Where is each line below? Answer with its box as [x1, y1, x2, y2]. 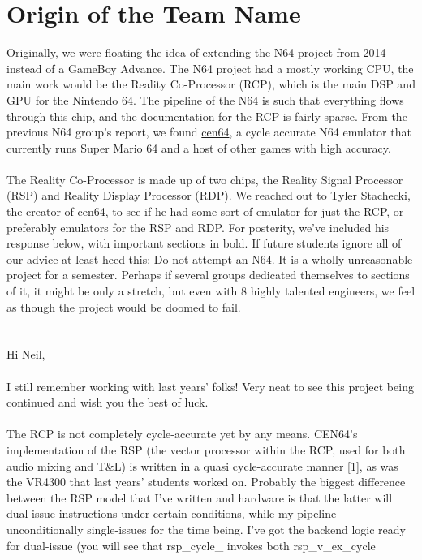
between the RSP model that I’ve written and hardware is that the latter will [6, 489, 393, 506]
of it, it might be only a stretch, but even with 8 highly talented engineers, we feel [6, 282, 416, 299]
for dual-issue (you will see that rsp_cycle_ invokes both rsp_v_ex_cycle [6, 536, 376, 554]
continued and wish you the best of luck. [6, 394, 209, 411]
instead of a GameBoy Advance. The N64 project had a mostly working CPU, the [6, 59, 414, 76]
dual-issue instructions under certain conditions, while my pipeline [6, 505, 337, 522]
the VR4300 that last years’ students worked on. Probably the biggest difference [6, 473, 406, 490]
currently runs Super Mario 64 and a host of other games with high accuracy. [6, 139, 391, 156]
